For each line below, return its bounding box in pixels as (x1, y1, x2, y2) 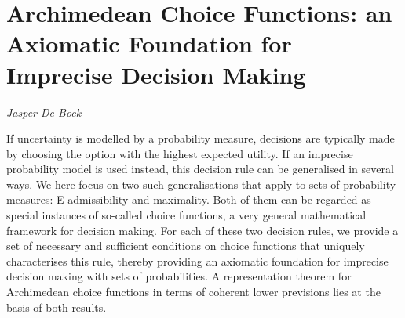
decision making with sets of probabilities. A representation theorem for (6, 268, 352, 284)
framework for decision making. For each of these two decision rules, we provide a (6, 222, 399, 238)
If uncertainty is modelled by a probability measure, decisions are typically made (6, 130, 395, 146)
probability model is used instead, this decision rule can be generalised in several (6, 161, 394, 177)
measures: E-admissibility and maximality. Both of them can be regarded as (6, 191, 371, 208)
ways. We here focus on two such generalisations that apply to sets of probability (6, 175, 396, 192)
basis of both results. (6, 298, 107, 315)
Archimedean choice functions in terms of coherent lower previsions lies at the (6, 284, 381, 300)
